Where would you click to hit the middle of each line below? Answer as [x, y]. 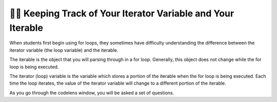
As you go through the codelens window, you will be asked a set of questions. [92, 93]
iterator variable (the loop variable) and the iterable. [64, 50]
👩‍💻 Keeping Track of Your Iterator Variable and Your [122, 13]
